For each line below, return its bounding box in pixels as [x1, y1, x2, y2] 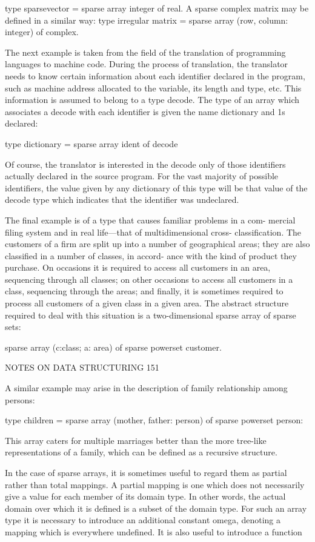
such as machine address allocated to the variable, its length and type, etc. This [5, 81, 302, 94]
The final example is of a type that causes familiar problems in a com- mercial [5, 213, 296, 226]
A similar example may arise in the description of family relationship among [5, 382, 288, 394]
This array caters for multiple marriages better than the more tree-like [5, 434, 267, 446]
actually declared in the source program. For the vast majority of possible [5, 170, 279, 182]
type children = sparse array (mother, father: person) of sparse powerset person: [5, 414, 303, 426]
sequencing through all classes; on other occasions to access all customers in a [5, 273, 293, 285]
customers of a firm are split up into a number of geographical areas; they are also [5, 237, 310, 250]
